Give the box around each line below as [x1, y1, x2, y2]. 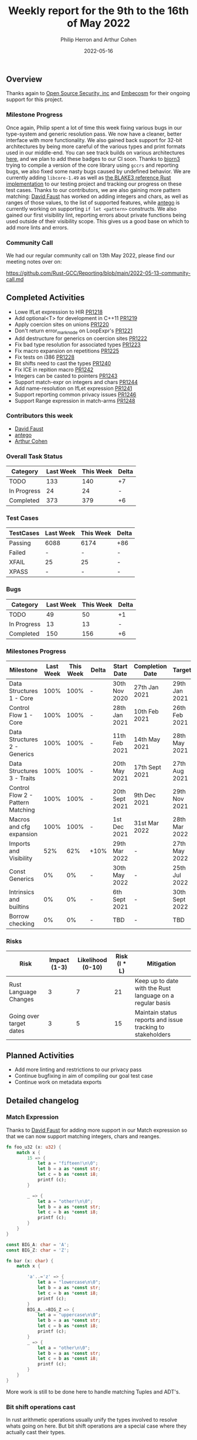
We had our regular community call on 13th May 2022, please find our [6, 251, 175, 259]
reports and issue [134, 1016, 183, 1024]
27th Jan [134, 683, 159, 691]
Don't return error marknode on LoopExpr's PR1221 [14, 327, 133, 335]
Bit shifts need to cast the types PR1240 [14, 359, 111, 366]
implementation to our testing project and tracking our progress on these [6, 180, 182, 187]
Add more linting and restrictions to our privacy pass [14, 1066, 142, 1073]
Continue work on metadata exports [14, 1079, 102, 1086]
